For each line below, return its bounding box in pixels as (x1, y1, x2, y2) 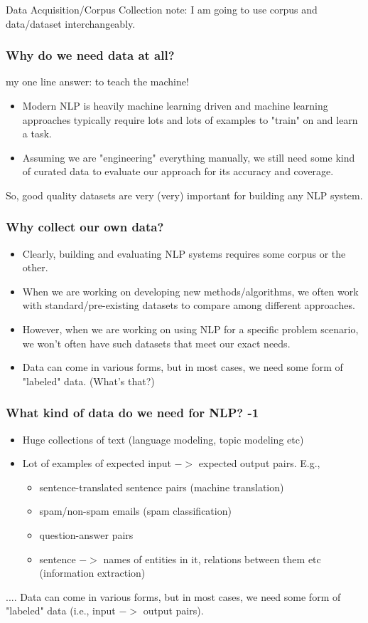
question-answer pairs (39, 528, 134, 543)
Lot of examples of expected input (22, 456, 171, 471)
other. (22, 260, 48, 275)
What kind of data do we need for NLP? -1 (6, 404, 259, 422)
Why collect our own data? (6, 218, 164, 236)
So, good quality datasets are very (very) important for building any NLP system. (6, 187, 363, 202)
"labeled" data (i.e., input (6, 603, 116, 618)
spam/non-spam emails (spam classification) (39, 503, 232, 518)
